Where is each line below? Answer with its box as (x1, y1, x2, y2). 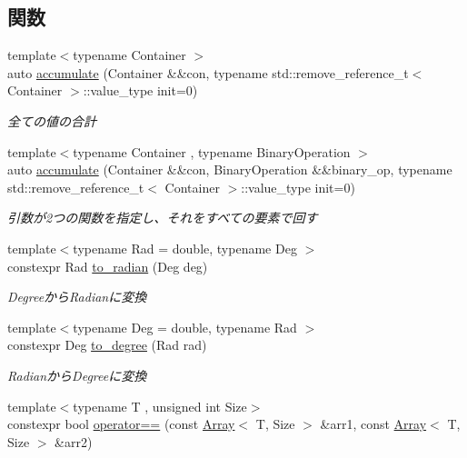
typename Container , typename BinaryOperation (73, 142, 351, 161)
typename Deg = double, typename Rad (73, 317, 297, 336)
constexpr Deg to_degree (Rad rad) (7, 335, 207, 354)
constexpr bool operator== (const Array (7, 414, 235, 433)
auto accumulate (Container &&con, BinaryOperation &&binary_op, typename (7, 160, 452, 179)
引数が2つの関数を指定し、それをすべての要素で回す (7, 208, 318, 227)
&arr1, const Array (320, 414, 427, 433)
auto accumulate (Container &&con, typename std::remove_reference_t (7, 63, 409, 82)
